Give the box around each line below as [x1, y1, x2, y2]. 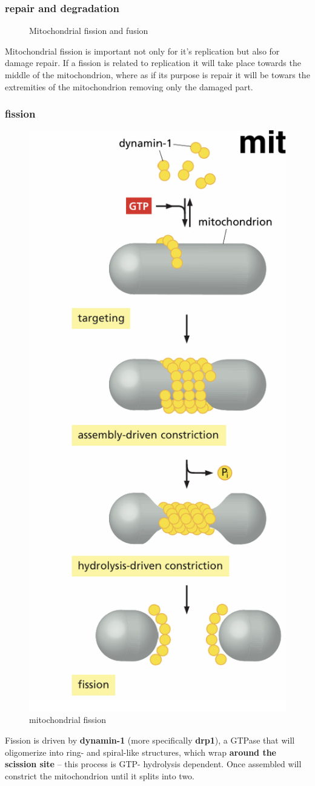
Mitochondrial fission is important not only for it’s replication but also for [5, 44, 280, 57]
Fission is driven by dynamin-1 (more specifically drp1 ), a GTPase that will [5, 734, 295, 747]
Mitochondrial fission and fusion [29, 24, 148, 37]
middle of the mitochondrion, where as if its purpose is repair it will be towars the [5, 68, 310, 81]
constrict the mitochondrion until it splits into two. [5, 769, 194, 782]
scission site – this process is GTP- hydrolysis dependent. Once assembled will [5, 758, 302, 770]
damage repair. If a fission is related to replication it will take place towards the [5, 56, 301, 69]
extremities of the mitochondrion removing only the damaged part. [5, 80, 253, 93]
